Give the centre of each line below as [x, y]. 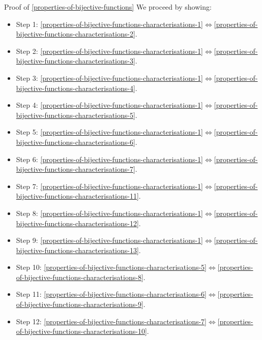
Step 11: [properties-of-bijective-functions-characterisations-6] [111, 294]
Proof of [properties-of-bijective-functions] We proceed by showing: [108, 7]
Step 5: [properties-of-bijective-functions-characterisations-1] [110, 132]
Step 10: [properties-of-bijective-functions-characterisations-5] [111, 267]
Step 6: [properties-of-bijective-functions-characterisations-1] [110, 159]
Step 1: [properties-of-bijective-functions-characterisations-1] [110, 24]
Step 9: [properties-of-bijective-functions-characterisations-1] [110, 240]
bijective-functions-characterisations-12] [77, 223]
